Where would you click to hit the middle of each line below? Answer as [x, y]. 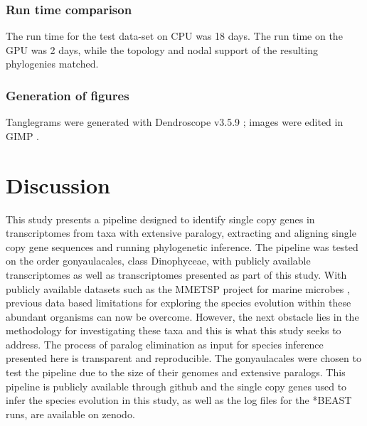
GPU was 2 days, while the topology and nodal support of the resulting [162, 49]
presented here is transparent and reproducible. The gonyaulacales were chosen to [183, 358]
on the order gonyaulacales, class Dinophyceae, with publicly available [158, 261]
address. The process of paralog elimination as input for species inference [165, 344]
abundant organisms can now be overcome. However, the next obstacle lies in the [182, 316]
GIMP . [22, 135]
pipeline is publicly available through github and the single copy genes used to [176, 386]
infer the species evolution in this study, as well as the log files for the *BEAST [179, 400]
